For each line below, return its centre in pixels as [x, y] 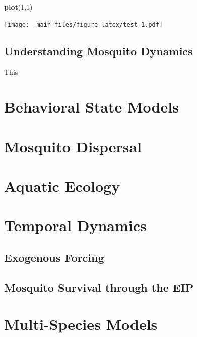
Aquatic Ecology [62, 185]
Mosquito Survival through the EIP [99, 287]
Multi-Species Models [81, 324]
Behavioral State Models [91, 107]
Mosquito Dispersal [73, 146]
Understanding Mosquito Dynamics [98, 51]
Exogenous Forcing [54, 257]
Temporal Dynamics [75, 225]
